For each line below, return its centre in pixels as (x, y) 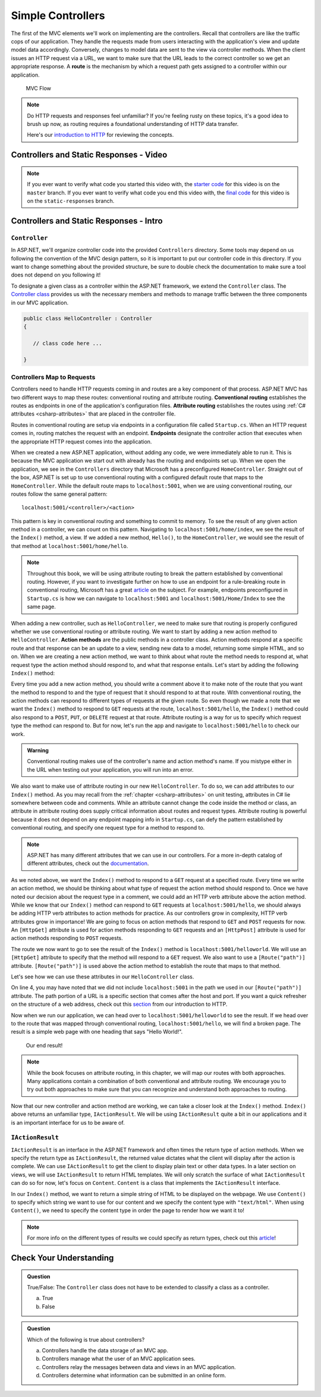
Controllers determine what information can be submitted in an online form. (134, 1376)
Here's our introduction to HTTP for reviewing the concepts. (100, 135)
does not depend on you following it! (56, 275)
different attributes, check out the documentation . (88, 863)
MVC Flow (39, 88)
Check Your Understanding (62, 1258)
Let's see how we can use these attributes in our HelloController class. (103, 977)
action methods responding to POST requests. (67, 938)
